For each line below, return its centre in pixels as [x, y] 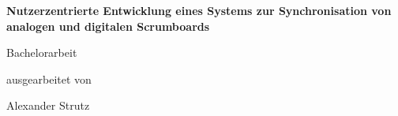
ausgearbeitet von [49, 79]
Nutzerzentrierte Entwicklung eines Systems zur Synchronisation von [199, 10]
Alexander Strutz [48, 105]
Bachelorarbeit [42, 52]
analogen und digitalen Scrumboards [108, 26]
